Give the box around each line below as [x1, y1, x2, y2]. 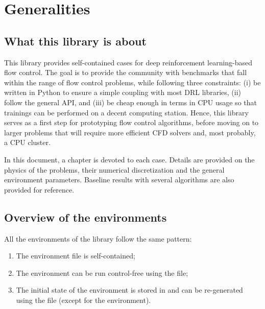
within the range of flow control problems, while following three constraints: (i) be [4, 77, 261, 87]
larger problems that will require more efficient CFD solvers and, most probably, [4, 127, 256, 137]
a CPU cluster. [4, 137, 51, 148]
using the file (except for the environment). [16, 294, 151, 305]
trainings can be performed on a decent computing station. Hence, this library [4, 107, 249, 117]
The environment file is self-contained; [16, 250, 135, 261]
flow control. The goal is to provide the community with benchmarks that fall [4, 67, 247, 78]
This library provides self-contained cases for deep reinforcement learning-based [4, 57, 253, 67]
